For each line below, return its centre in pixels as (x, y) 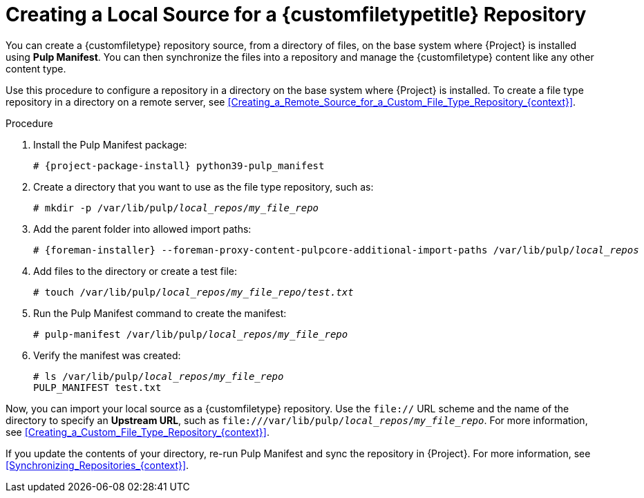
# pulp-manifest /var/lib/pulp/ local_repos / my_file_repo (191, 334)
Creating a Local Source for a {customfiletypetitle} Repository (296, 15)
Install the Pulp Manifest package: (110, 144)
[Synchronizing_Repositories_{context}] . (97, 465)
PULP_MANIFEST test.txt (97, 387)
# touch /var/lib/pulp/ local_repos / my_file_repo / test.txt (193, 292)
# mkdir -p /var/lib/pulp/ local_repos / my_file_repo (176, 208)
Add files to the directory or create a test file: (135, 271)
